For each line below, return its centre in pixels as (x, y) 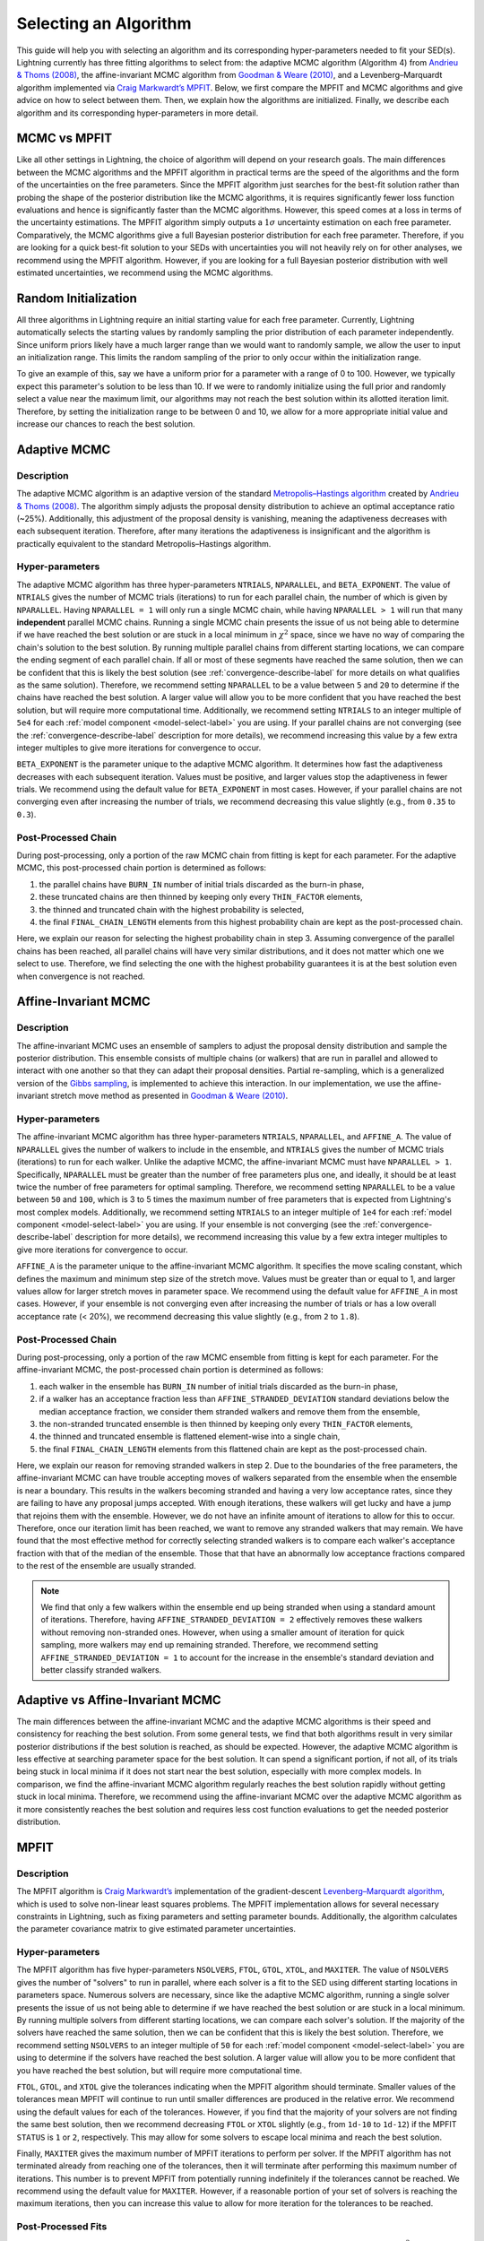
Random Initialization (77, 298)
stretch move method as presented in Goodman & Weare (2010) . (169, 1096)
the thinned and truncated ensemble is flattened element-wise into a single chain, (190, 1436)
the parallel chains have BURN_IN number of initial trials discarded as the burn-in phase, (202, 884)
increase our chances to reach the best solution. (106, 424)
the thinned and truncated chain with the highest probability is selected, (172, 909)
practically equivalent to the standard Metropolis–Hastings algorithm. (144, 543)
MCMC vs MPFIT (64, 138)
